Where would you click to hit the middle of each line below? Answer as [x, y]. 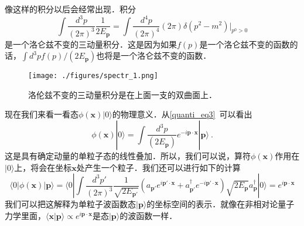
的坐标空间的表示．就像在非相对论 [212, 204]
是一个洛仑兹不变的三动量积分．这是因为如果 [91, 44]
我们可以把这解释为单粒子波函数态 [70, 204]
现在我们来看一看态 [42, 114]
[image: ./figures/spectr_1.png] [93, 76]
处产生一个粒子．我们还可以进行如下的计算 [158, 167]
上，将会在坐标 [43, 167]
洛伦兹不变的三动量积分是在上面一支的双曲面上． [122, 94]
